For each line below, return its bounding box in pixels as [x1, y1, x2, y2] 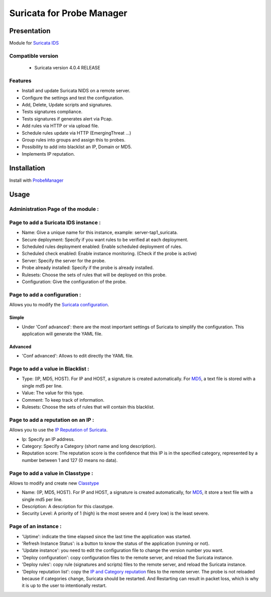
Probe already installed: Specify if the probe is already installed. [22, 265, 154, 271]
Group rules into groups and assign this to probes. [22, 137, 125, 143]
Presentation [9, 27, 51, 35]
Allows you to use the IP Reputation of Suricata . [9, 427, 108, 433]
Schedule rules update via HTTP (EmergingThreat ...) [22, 130, 131, 136]
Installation [9, 164, 45, 173]
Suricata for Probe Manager [9, 8, 127, 19]
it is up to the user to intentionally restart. [22, 582, 107, 588]
